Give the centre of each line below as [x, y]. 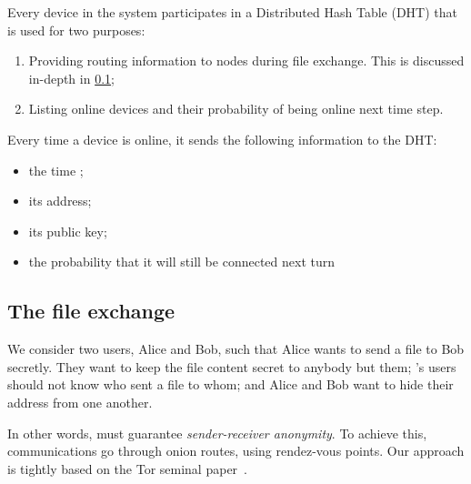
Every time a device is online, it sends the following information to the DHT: [222, 139]
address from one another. [80, 402]
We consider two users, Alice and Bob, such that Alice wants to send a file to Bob [236, 349]
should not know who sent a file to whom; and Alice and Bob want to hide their [230, 384]
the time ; [56, 170]
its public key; [68, 231]
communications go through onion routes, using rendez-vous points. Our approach [236, 451]
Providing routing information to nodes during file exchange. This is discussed [246, 60]
